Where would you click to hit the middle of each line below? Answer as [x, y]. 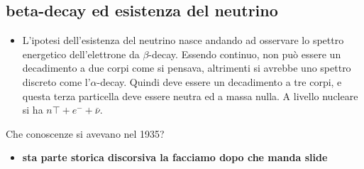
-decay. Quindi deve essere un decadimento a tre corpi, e [219, 81]
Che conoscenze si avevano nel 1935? [85, 133]
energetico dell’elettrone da [81, 54]
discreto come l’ [56, 81]
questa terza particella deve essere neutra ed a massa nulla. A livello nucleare [190, 96]
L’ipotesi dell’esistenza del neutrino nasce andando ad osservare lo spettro [183, 40]
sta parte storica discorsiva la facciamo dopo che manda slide [175, 157]
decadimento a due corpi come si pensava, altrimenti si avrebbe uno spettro [187, 68]
